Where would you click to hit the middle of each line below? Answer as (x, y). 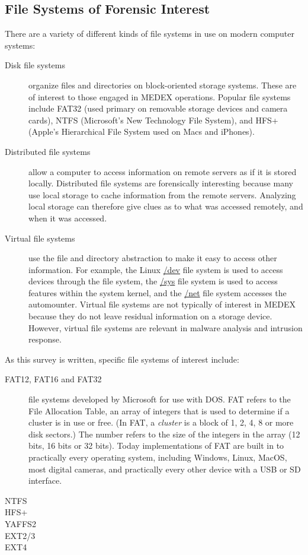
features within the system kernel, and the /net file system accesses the (158, 292)
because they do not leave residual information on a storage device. (150, 316)
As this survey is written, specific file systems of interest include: (122, 359)
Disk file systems (35, 65)
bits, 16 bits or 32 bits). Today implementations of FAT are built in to (156, 445)
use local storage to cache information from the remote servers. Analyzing (162, 194)
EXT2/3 (20, 535)
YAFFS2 (20, 523)
